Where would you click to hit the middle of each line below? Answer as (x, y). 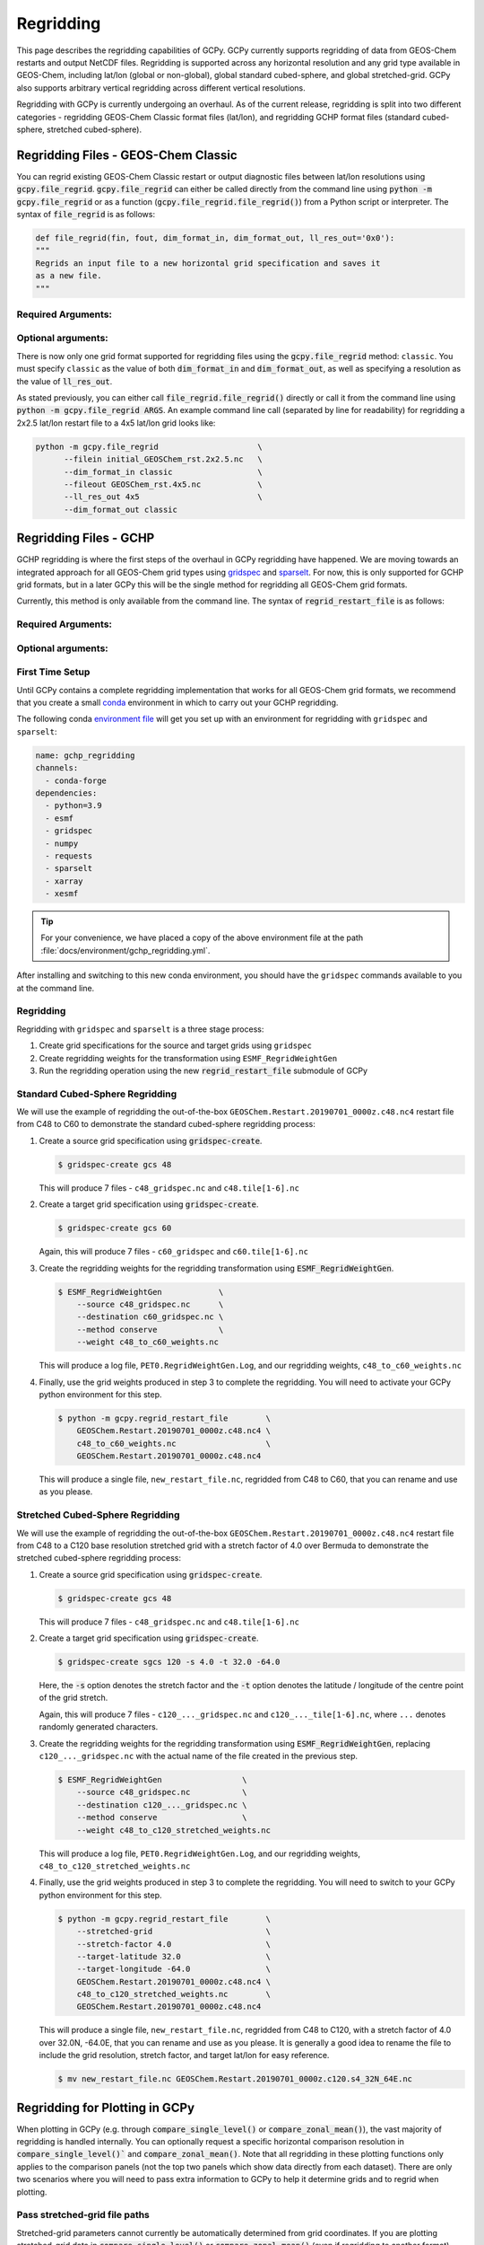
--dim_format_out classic (121, 509)
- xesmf (62, 894)
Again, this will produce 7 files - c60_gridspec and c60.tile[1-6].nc (174, 1252)
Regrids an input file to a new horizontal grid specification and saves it (208, 263)
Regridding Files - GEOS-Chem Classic (127, 155)
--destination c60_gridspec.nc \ (150, 1317)
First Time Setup (53, 672)
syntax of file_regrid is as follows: (86, 214)
